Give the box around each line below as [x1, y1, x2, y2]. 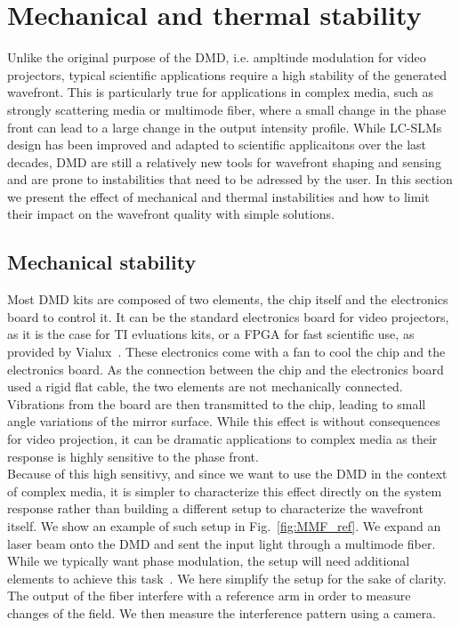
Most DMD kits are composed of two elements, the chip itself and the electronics [7, 290, 448, 309]
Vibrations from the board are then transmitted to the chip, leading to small [7, 394, 426, 413]
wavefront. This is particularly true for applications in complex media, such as [7, 83, 433, 101]
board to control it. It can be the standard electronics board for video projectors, [7, 307, 449, 326]
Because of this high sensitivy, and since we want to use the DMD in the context [7, 464, 448, 483]
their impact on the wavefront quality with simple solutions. [7, 205, 335, 223]
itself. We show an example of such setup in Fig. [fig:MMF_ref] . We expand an [7, 516, 441, 535]
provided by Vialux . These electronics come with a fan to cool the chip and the [7, 342, 446, 361]
